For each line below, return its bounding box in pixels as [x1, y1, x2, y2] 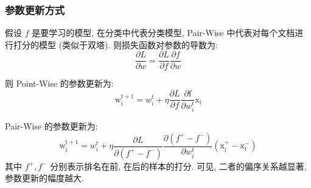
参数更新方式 [5, 2, 65, 17]
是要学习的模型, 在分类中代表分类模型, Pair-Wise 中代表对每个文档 [32, 26, 295, 39]
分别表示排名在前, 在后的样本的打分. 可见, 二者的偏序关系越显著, [50, 159, 307, 172]
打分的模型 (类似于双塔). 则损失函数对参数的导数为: [13, 38, 218, 51]
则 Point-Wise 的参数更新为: [5, 77, 114, 90]
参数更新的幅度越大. [5, 172, 84, 184]
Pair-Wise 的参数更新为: [5, 120, 98, 132]
